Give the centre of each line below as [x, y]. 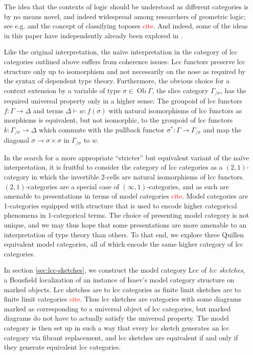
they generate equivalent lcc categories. [62, 347]
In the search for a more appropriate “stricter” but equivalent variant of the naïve [126, 157]
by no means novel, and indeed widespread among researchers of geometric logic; [125, 16]
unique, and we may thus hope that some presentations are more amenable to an [125, 225]
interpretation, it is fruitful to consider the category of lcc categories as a [113, 167]
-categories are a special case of [72, 186]
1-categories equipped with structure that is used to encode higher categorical [121, 205]
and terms [48, 110]
